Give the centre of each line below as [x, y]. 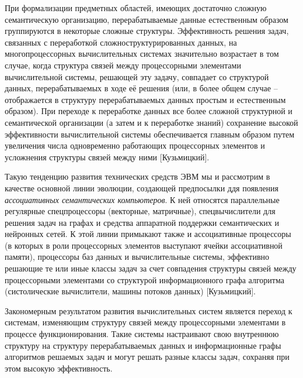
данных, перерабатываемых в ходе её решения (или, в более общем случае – [141, 88]
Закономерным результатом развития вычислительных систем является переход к [149, 310]
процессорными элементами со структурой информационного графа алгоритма [144, 279]
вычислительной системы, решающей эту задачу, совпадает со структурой [137, 76]
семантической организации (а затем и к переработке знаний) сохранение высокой [151, 122]
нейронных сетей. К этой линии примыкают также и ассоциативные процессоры [148, 234]
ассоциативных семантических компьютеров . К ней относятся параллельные [142, 199]
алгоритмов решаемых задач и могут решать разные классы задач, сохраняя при [147, 357]
